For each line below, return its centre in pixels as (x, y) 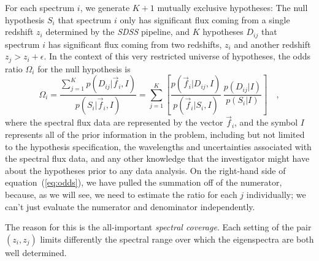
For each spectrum (40, 7)
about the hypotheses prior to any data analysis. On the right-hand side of (145, 170)
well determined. (36, 252)
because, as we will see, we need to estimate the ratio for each (121, 194)
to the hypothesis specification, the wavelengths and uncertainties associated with (158, 146)
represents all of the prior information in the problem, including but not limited (155, 134)
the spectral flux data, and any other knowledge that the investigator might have (157, 158)
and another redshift (272, 44)
